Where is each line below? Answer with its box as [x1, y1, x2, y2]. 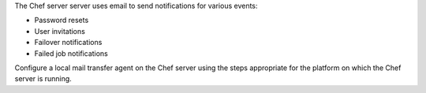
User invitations [34, 26, 86, 35]
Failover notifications [34, 38, 103, 47]
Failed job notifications [34, 48, 108, 58]
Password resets [34, 16, 89, 25]
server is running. [14, 74, 73, 84]
